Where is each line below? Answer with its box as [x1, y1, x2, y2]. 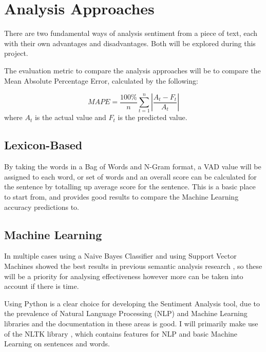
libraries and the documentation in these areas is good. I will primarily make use [4, 318, 258, 328]
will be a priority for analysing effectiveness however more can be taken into [4, 270, 243, 281]
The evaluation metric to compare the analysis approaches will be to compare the [4, 65, 261, 75]
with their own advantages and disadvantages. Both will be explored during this [4, 37, 256, 48]
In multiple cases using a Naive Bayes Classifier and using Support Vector [4, 250, 237, 261]
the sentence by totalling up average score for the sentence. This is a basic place [4, 181, 256, 192]
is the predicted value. [118, 112, 187, 123]
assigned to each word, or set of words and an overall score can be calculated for [4, 171, 257, 182]
